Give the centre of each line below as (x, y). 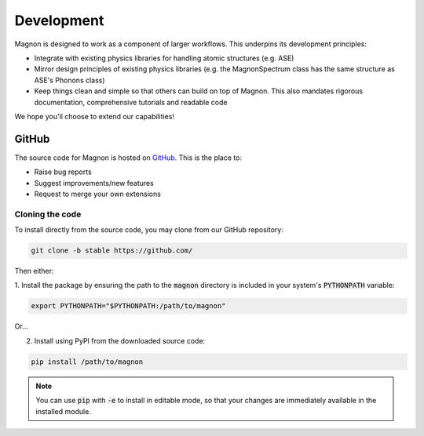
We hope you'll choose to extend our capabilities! (94, 116)
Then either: (34, 271)
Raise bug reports (63, 172)
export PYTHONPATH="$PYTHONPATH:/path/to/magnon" (128, 306)
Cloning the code (48, 214)
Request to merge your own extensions (97, 194)
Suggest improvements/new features (94, 183)
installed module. (64, 411)
